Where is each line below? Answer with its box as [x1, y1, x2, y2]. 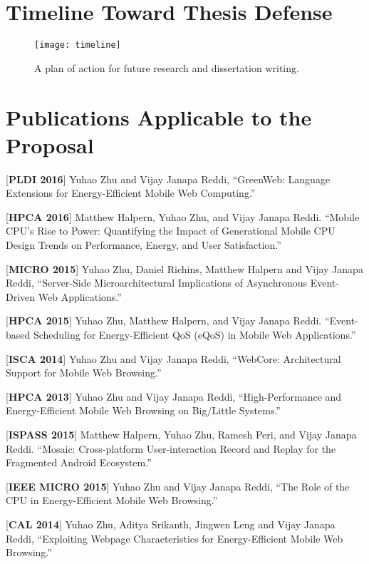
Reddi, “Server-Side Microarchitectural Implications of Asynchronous [6, 275, 308, 290]
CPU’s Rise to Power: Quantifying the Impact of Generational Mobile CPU [6, 223, 336, 238]
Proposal [6, 130, 94, 159]
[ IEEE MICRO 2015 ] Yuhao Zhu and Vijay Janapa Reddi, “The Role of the [6, 478, 350, 493]
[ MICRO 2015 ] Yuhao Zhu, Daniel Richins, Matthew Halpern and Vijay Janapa [6, 261, 363, 276]
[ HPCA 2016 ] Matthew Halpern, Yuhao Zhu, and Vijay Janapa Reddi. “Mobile [6, 209, 360, 224]
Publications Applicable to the [6, 102, 312, 131]
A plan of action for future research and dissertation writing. [34, 60, 299, 75]
